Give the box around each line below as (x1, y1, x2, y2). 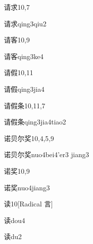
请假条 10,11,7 (4, 100, 45, 110)
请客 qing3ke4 (4, 51, 44, 61)
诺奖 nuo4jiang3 (4, 182, 50, 192)
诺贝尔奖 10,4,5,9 (4, 133, 54, 143)
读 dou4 (4, 215, 25, 225)
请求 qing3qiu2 (4, 18, 47, 28)
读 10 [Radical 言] (4, 199, 53, 209)
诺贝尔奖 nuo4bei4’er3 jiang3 (4, 149, 89, 160)
